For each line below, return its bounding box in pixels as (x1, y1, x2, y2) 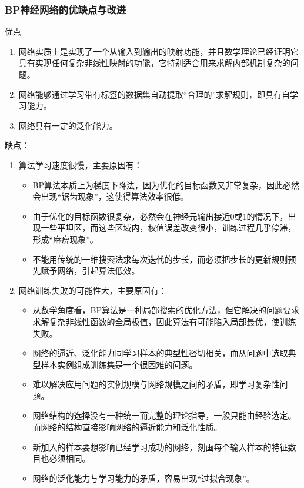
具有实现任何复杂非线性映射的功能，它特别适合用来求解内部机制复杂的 (18, 57, 290, 69)
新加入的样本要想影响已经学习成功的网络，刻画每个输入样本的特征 (32, 440, 288, 453)
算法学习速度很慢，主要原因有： (18, 158, 142, 171)
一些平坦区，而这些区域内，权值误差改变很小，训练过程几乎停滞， (41, 221, 296, 234)
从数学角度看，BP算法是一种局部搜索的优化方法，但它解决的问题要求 (32, 304, 300, 316)
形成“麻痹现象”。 (32, 233, 98, 245)
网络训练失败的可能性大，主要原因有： (18, 284, 167, 296)
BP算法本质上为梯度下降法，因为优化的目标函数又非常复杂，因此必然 (32, 178, 300, 191)
